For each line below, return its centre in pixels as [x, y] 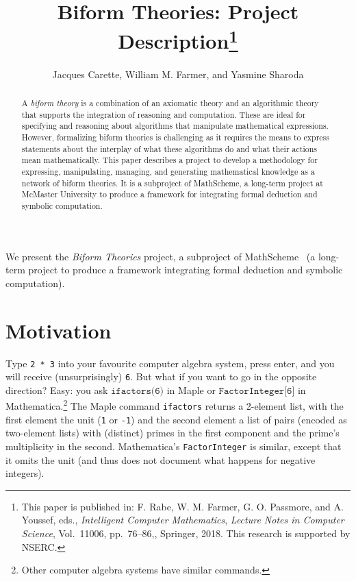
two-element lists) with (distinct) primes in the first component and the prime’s [173, 433]
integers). [25, 473]
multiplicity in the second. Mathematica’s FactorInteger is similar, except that [174, 446]
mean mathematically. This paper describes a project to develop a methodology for [169, 160]
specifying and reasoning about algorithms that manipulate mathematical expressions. [175, 126]
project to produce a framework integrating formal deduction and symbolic [186, 270]
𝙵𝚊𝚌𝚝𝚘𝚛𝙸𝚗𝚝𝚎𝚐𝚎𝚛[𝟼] [257, 391]
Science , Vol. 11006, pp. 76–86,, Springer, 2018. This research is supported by [186, 533]
